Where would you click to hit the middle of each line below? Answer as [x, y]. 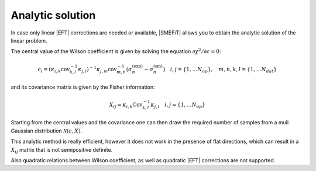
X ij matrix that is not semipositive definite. [62, 150]
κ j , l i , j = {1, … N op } [178, 105]
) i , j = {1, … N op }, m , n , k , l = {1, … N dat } [220, 70]
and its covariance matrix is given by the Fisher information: [83, 87]
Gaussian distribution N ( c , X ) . [46, 131]
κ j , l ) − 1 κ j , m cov [97, 69]
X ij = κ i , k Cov [126, 105]
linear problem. [29, 40]
